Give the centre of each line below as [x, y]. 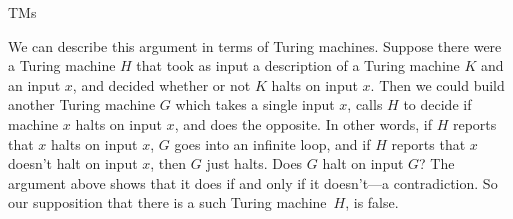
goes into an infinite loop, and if [272, 143]
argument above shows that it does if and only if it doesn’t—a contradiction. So [253, 182]
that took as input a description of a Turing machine [298, 65]
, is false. [372, 202]
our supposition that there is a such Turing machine [167, 202]
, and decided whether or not [161, 84]
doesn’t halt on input [73, 163]
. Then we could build [437, 84]
